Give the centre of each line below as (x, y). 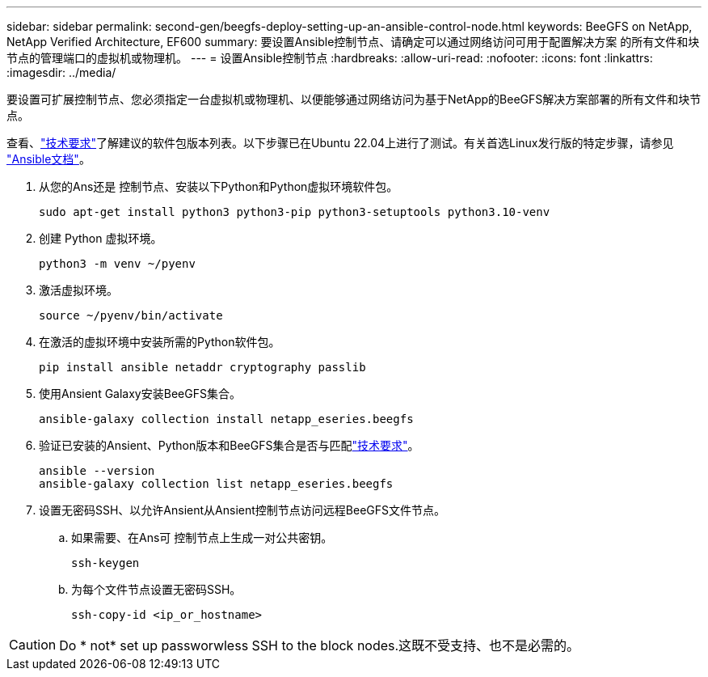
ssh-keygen (105, 563)
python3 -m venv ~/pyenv (117, 264)
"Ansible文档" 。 (48, 159)
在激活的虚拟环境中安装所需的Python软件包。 (160, 342)
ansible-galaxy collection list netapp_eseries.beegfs (216, 484)
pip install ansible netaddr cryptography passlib (202, 367)
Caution (33, 645)
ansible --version (97, 471)
